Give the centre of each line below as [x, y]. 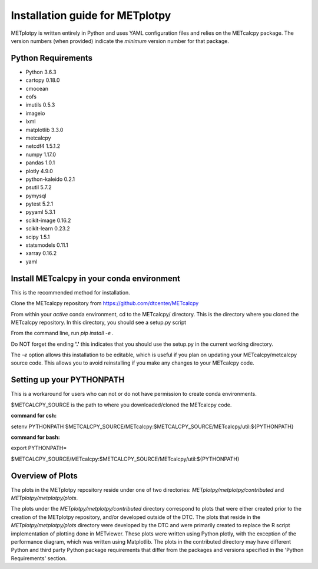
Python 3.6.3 [41, 72]
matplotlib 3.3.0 [44, 130]
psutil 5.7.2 [39, 187]
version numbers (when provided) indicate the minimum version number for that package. [120, 41]
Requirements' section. [39, 558]
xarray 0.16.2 [41, 253]
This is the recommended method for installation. [70, 292]
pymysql [36, 196]
